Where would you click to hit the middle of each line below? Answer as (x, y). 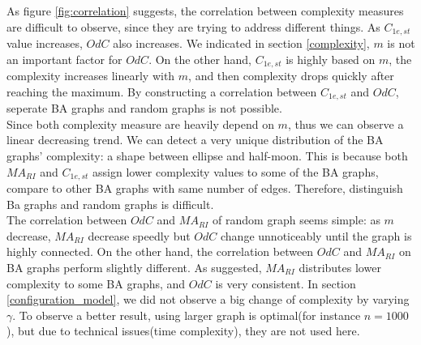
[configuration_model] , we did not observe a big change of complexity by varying (208, 299)
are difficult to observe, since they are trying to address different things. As (193, 26)
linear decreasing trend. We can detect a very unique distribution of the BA (195, 140)
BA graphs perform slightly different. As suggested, (134, 267)
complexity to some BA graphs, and (96, 283)
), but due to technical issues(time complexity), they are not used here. (183, 331)
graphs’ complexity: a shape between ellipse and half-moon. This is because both (207, 155)
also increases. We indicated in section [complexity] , (241, 43)
